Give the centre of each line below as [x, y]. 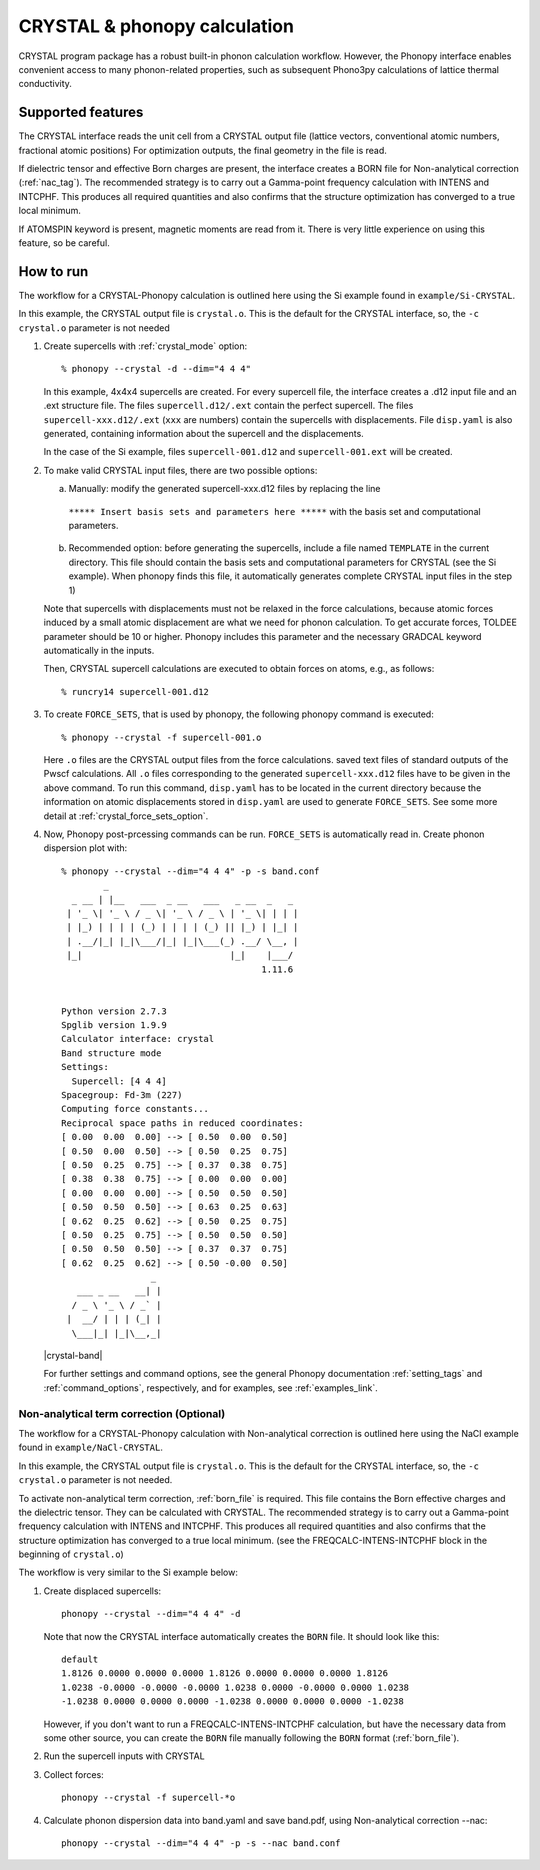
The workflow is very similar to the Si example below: [128, 1572]
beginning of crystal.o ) [71, 1554]
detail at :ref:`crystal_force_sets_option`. [126, 816]
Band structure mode [111, 1053]
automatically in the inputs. [99, 651]
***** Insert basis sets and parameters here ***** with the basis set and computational [274, 511]
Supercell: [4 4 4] [119, 1081]
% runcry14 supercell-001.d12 [135, 691]
